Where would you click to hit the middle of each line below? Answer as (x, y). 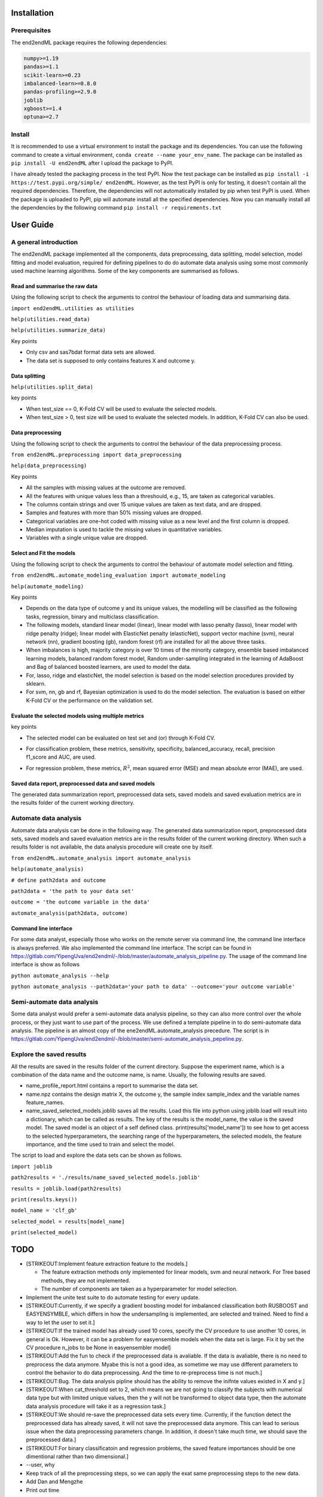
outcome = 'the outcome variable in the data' (80, 902)
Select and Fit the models (43, 553)
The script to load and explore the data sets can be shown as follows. (97, 1155)
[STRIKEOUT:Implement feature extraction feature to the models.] (107, 1264)
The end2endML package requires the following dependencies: (89, 43)
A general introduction (45, 242)
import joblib (32, 1166)
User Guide (32, 225)
